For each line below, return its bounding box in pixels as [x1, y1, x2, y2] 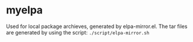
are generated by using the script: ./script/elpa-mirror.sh [6, 29, 150, 36]
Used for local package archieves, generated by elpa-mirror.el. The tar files [6, 23, 188, 30]
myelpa [6, 3, 43, 17]
